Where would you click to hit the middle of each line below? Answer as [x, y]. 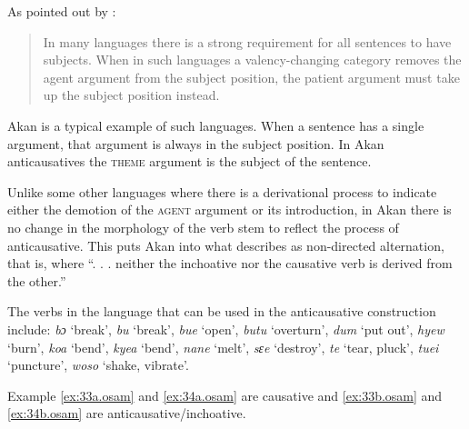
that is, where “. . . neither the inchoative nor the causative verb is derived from [230, 263]
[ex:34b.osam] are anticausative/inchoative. [127, 413]
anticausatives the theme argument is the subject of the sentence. [190, 161]
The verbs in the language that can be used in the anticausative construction [222, 311]
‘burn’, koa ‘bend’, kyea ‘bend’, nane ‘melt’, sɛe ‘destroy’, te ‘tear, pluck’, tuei [223, 347]
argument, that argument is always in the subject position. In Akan [196, 143]
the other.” [37, 280]
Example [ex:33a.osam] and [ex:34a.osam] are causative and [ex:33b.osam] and [225, 395]
